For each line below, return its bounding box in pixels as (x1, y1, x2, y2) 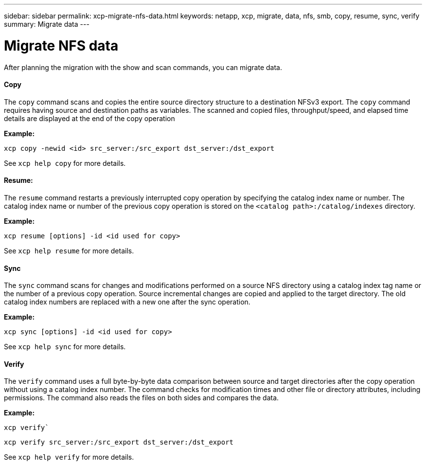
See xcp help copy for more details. (4, 159, 126, 167)
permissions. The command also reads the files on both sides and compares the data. (4, 393, 279, 402)
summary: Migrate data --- (4, 20, 89, 28)
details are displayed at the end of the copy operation (4, 114, 175, 123)
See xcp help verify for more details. (4, 453, 134, 462)
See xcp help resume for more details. (4, 246, 134, 255)
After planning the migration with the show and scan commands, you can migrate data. (4, 63, 282, 72)
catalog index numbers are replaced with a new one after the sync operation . (4, 298, 250, 306)
